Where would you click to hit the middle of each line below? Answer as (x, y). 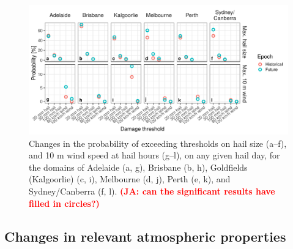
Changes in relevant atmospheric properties (145, 236)
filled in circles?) (64, 203)
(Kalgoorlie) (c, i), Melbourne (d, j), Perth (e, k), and (130, 179)
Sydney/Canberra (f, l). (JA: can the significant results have (152, 191)
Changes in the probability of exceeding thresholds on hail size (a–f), (158, 143)
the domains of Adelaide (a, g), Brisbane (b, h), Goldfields (138, 167)
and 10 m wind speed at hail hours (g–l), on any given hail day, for (154, 155)
